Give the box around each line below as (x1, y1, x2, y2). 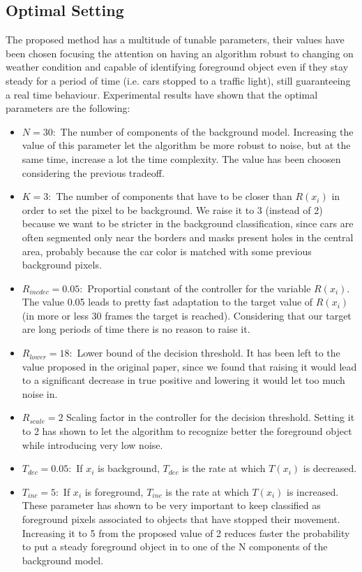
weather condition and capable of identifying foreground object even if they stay (6, 59, 349, 74)
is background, (98, 461, 160, 476)
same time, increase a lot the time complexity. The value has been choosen (22, 151, 341, 166)
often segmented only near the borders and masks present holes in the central (22, 229, 354, 244)
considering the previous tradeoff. (22, 165, 165, 180)
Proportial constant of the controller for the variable (87, 280, 311, 295)
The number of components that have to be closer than (56, 189, 292, 203)
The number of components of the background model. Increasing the (60, 124, 354, 138)
